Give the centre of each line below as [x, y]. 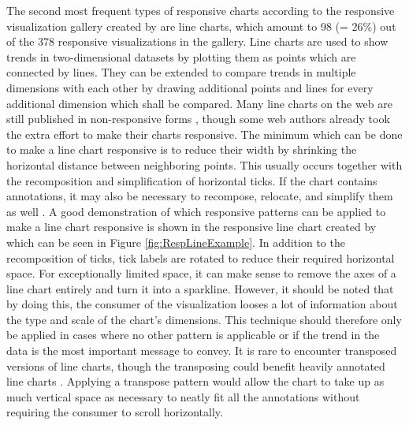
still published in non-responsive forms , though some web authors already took [198, 119]
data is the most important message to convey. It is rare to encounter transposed [202, 350]
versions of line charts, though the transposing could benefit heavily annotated [196, 365]
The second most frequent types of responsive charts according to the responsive [201, 10]
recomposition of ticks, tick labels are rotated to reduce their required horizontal [201, 257]
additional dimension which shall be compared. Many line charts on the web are [199, 103]
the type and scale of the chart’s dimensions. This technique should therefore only [204, 319]
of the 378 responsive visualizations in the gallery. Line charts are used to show [197, 41]
